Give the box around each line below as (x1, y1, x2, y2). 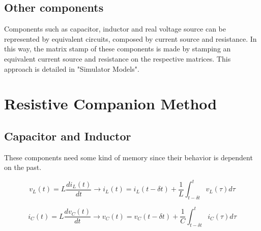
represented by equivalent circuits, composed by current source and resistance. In (4, 33, 257, 44)
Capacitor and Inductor (4, 128, 131, 143)
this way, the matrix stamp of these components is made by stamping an (4, 43, 231, 54)
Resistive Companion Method (4, 93, 217, 114)
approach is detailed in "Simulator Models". (4, 63, 139, 74)
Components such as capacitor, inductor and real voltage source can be (4, 23, 226, 34)
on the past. (4, 162, 42, 172)
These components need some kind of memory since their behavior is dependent (4, 152, 253, 162)
